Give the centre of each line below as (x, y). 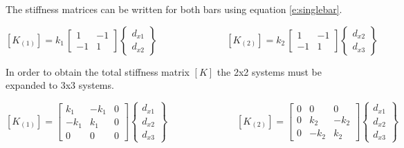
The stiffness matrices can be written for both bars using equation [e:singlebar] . (174, 9)
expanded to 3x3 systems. (60, 85)
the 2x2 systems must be (269, 71)
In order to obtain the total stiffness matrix (98, 71)
